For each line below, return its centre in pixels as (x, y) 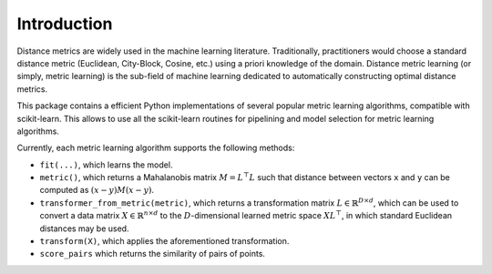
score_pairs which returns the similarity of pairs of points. (153, 254)
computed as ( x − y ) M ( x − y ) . (97, 190)
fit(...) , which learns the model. (106, 165)
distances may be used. (84, 228)
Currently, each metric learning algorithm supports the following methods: (156, 148)
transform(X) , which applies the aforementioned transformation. (164, 241)
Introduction (65, 24)
